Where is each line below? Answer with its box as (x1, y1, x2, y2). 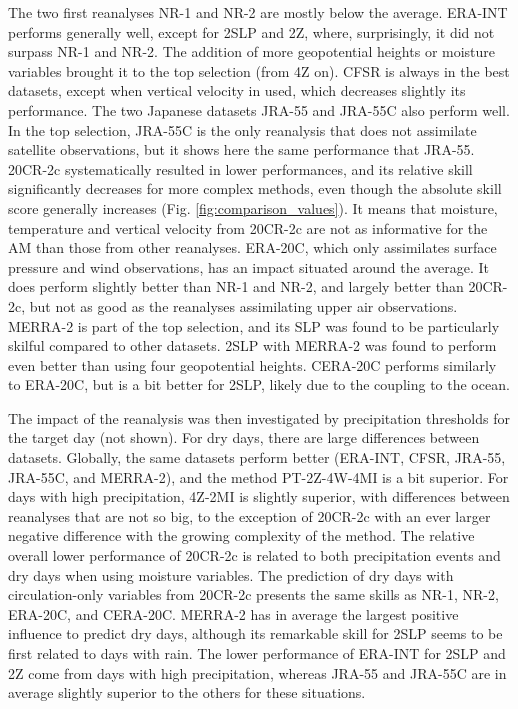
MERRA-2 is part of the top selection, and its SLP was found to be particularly (8, 315, 500, 336)
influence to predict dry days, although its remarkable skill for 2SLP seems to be (8, 623, 503, 644)
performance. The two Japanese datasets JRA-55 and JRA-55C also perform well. (8, 99, 510, 120)
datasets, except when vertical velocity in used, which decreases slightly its (8, 80, 466, 101)
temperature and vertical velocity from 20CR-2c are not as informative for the (8, 217, 488, 238)
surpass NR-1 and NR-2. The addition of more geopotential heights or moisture (8, 41, 496, 62)
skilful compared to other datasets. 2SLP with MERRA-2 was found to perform (8, 335, 497, 356)
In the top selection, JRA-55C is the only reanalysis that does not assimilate (8, 119, 477, 140)
